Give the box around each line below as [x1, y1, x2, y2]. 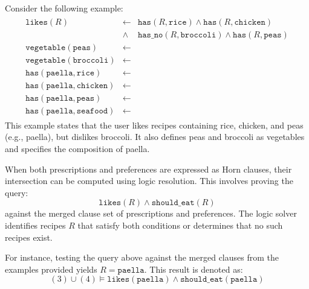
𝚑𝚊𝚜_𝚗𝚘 [137, 30, 163, 39]
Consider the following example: [5, 2, 123, 14]
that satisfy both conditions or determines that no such [77, 219, 283, 232]
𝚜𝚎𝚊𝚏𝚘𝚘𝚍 [76, 106, 108, 115]
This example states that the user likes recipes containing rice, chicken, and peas [5, 118, 304, 131]
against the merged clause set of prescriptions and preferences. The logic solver [5, 207, 297, 220]
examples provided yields [5, 262, 97, 275]
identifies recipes [5, 219, 66, 232]
